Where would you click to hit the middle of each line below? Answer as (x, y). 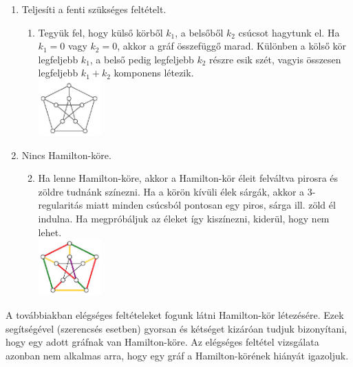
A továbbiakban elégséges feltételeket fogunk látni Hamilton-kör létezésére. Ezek (175, 315)
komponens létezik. (154, 73)
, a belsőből (199, 32)
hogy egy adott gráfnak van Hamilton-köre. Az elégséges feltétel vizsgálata (162, 342)
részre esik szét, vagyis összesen (275, 59)
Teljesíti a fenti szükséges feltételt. (94, 9)
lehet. (50, 232)
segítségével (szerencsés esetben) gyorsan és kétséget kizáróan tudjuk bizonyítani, (176, 328)
